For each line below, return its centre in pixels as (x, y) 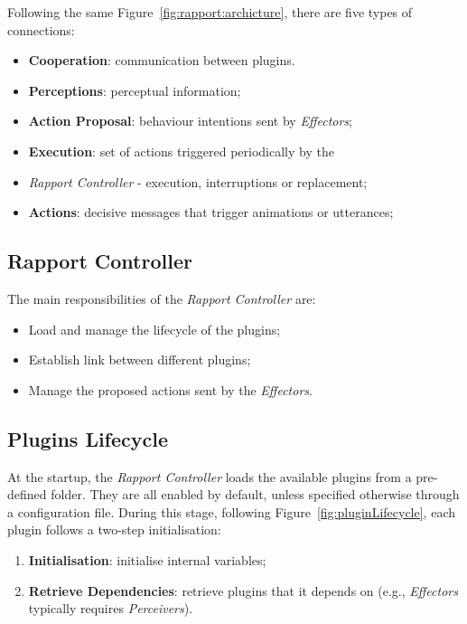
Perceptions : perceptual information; (135, 90)
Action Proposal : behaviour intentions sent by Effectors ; (191, 121)
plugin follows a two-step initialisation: (114, 529)
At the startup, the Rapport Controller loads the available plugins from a (210, 476)
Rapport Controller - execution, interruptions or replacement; (198, 181)
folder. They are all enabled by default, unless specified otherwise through (255, 494)
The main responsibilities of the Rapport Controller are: (162, 298)
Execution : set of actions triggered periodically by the (181, 151)
